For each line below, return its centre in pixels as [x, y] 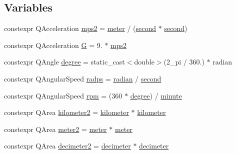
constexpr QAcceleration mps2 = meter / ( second [80, 28]
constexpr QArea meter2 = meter [55, 129]
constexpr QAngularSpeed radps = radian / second [83, 78]
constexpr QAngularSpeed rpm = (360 [63, 95]
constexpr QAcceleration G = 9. [53, 45]
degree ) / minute [156, 95]
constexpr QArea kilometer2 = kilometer [66, 112]
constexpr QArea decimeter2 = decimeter [67, 146]
